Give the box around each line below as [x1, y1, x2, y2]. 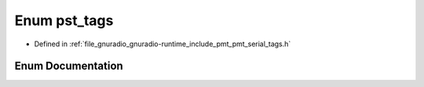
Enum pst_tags [14, 12, 114, 29]
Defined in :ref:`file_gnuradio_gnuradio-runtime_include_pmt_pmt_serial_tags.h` [34, 39, 291, 49]
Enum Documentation [14, 60, 123, 73]
